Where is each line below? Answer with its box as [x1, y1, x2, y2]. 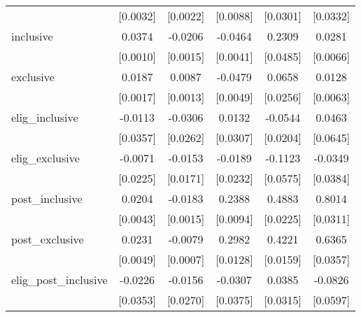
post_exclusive [11, 231, 84, 247]
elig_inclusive [11, 109, 78, 125]
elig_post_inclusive [11, 272, 108, 288]
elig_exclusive [11, 150, 80, 166]
